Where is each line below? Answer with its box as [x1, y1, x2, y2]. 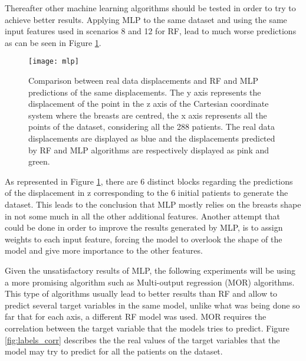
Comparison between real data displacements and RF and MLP [28, 74, 258, 87]
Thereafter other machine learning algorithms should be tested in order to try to [5, 2, 296, 14]
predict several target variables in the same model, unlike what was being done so [5, 298, 300, 311]
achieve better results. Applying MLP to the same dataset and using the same [5, 13, 287, 25]
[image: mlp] [28, 57, 79, 66]
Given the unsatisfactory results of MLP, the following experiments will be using [5, 264, 296, 276]
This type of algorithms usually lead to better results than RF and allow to [5, 287, 278, 300]
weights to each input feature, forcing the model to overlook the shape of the [5, 232, 282, 245]
